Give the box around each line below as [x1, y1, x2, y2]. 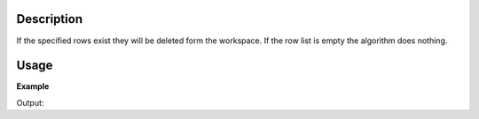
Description [16, 11, 83, 26]
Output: [16, 97, 44, 108]
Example [16, 81, 50, 92]
